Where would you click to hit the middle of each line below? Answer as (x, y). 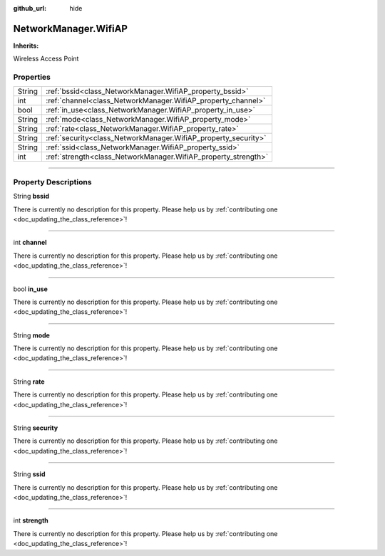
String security (36, 428)
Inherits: (26, 46)
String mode (31, 335)
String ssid (29, 474)
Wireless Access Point (46, 59)
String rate (29, 382)
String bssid (31, 196)
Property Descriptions (52, 182)
